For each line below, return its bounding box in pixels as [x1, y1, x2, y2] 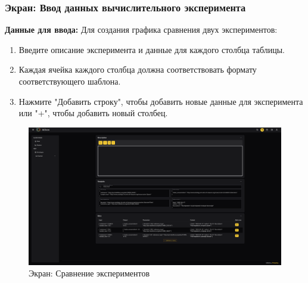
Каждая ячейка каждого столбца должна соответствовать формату [18, 63, 257, 76]
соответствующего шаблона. [18, 75, 121, 87]
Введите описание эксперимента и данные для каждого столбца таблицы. [18, 43, 285, 55]
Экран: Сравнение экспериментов [29, 267, 150, 279]
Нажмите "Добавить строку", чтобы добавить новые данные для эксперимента [18, 95, 303, 107]
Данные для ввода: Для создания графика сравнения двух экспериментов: [5, 23, 278, 36]
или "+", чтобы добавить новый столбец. [18, 107, 168, 119]
